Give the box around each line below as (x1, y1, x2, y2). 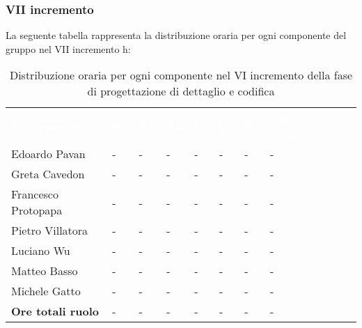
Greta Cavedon (11, 166, 85, 182)
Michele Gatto (11, 283, 81, 299)
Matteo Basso (11, 263, 78, 279)
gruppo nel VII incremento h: (6, 41, 131, 56)
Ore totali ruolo (11, 303, 100, 320)
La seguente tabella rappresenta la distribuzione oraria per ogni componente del (6, 28, 347, 42)
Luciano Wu (11, 242, 70, 259)
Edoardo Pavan (11, 146, 86, 162)
